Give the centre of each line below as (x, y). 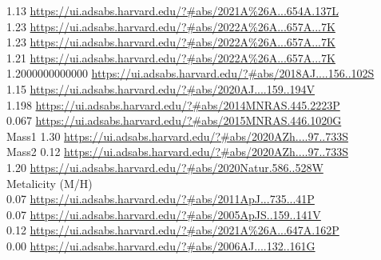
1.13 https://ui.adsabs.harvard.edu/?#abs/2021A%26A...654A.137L (173, 10)
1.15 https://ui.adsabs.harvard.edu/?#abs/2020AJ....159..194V (161, 88)
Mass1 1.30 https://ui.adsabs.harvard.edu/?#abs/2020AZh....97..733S (178, 136)
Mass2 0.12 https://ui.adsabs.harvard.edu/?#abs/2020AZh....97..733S (178, 152)
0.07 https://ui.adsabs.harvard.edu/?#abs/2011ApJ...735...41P (161, 199)
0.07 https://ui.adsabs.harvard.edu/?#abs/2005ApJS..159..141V (164, 214)
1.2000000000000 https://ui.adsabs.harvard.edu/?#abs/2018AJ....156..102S (190, 73)
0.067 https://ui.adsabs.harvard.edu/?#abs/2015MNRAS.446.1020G (174, 120)
